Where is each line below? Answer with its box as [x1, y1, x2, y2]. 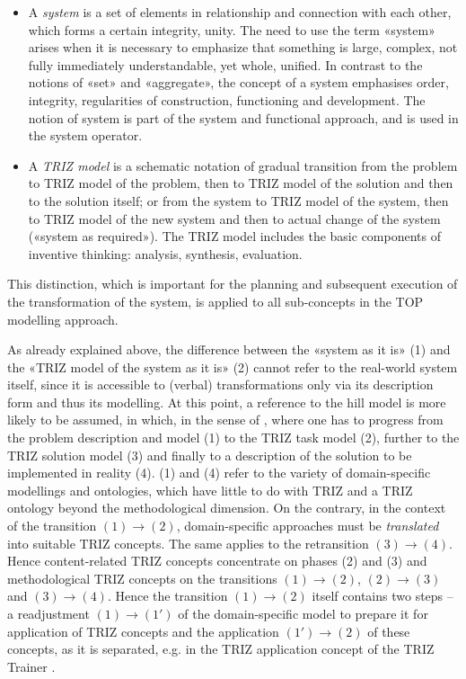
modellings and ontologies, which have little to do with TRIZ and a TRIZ [7, 480, 413, 499]
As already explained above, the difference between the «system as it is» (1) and [7, 340, 451, 359]
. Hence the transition [107, 586, 228, 605]
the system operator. [28, 126, 143, 145]
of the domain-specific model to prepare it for [178, 604, 428, 622]
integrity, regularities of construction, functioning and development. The [28, 90, 426, 109]
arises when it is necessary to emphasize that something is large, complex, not [28, 38, 458, 57]
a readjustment [7, 604, 90, 622]
